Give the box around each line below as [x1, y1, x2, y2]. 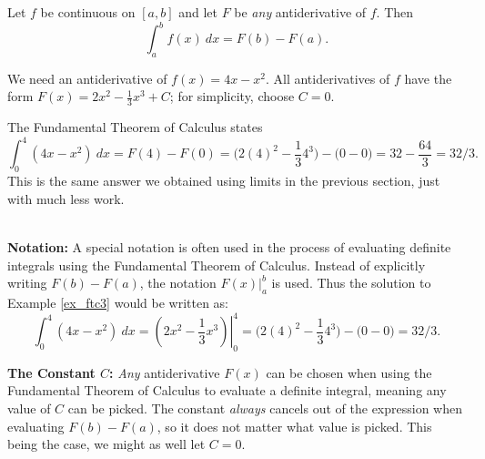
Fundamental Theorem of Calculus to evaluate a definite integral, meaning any [7, 381, 447, 400]
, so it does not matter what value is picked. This [157, 416, 432, 435]
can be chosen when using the [266, 362, 432, 382]
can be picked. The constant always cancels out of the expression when [67, 399, 462, 418]
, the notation [139, 273, 217, 292]
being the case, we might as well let [7, 434, 206, 454]
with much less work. [7, 189, 125, 208]
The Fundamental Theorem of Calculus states [7, 117, 263, 137]
